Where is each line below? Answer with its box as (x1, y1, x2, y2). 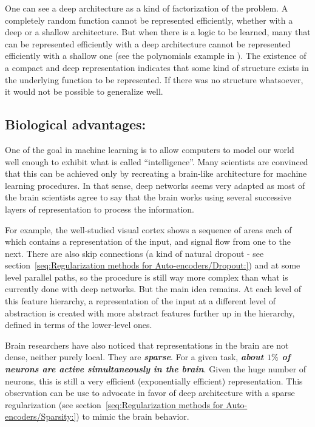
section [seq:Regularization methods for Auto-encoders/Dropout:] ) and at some (5, 259, 300, 272)
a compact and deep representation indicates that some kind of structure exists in (5, 61, 309, 73)
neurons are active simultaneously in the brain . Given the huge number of (5, 363, 307, 375)
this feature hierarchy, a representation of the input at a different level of (5, 295, 276, 307)
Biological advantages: (5, 115, 146, 134)
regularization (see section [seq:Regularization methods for (5, 398, 223, 411)
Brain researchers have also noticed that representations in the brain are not (5, 338, 289, 351)
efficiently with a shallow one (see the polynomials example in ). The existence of (5, 49, 307, 62)
